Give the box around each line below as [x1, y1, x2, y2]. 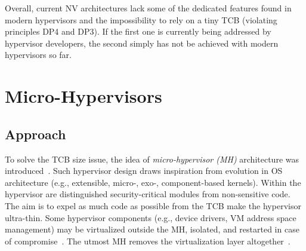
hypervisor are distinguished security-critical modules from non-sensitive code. [5, 188, 290, 200]
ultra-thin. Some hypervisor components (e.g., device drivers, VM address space [5, 211, 296, 224]
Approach [5, 124, 66, 143]
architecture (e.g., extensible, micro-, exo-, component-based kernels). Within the [5, 176, 301, 188]
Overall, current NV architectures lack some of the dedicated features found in [5, 2, 292, 14]
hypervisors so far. [5, 48, 72, 61]
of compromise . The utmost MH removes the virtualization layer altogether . [5, 234, 290, 247]
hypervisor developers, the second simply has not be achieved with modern [5, 36, 279, 49]
